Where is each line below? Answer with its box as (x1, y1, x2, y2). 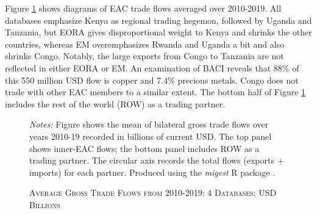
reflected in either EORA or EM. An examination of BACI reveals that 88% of (5, 61, 299, 74)
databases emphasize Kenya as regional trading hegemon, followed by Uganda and (5, 13, 312, 26)
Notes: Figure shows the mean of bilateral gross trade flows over (29, 118, 269, 131)
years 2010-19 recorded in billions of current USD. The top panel (29, 129, 272, 142)
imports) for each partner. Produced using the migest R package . (29, 165, 276, 178)
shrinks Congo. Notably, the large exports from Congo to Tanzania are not (5, 49, 284, 62)
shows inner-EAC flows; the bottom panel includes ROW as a (29, 142, 260, 154)
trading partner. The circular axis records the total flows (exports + (29, 154, 284, 167)
